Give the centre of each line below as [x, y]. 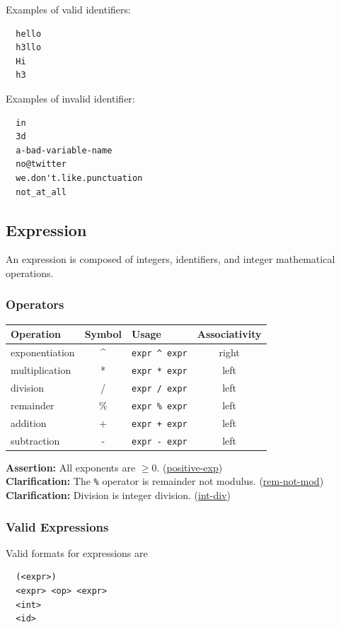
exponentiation [43, 352]
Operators [35, 304]
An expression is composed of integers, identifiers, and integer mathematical [170, 259]
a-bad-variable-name [64, 150]
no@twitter [41, 164]
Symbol [103, 334]
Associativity [229, 334]
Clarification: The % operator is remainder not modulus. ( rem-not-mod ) [165, 481]
